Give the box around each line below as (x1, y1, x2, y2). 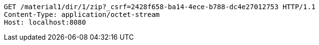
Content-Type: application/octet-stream (4, 11, 160, 18)
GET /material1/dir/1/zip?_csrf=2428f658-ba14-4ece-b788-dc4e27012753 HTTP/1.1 (4, 3, 316, 11)
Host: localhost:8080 (4, 18, 86, 26)
